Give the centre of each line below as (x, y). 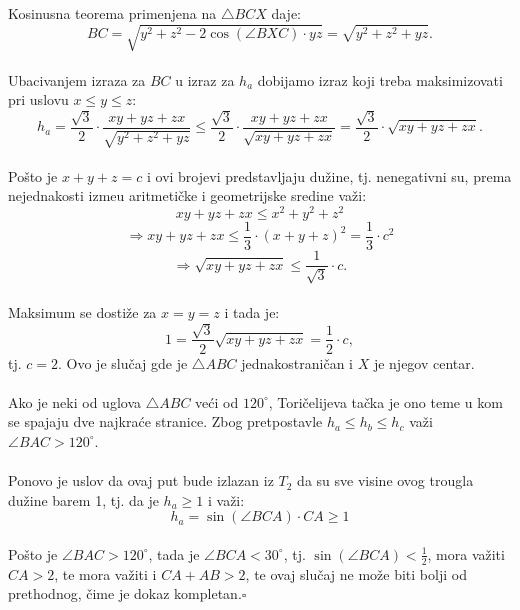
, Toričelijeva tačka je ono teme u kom (385, 401)
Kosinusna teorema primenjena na (112, 13)
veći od (217, 401)
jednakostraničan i (297, 362)
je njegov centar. (424, 362)
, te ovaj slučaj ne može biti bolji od (356, 573)
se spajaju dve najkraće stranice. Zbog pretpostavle (165, 421)
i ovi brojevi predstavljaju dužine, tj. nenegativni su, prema (329, 175)
